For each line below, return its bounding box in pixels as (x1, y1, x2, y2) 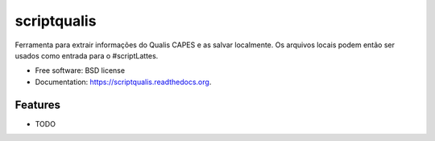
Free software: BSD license (35, 66, 125, 75)
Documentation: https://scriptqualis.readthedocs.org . (35, 77, 212, 87)
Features (14, 98, 60, 111)
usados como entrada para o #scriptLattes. (14, 50, 159, 60)
